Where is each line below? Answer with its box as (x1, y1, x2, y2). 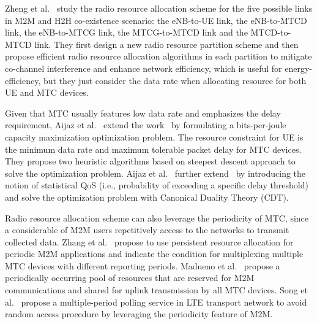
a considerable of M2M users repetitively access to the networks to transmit (5, 223, 289, 236)
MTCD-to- (250, 26, 291, 39)
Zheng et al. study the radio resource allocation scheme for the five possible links (5, 2, 313, 14)
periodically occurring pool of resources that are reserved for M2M (5, 271, 255, 284)
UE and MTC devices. (5, 86, 89, 99)
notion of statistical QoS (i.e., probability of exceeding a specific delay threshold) (5, 179, 308, 191)
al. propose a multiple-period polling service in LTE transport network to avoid (5, 295, 307, 308)
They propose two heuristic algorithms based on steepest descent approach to (5, 155, 296, 168)
